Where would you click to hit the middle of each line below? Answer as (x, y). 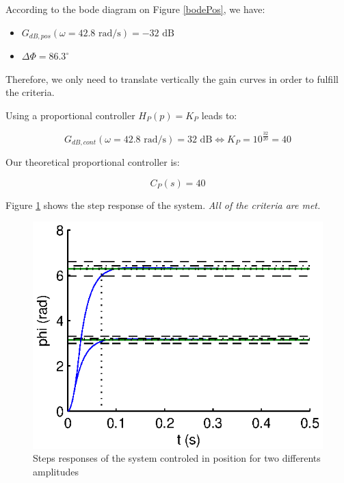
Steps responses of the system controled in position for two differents (177, 458)
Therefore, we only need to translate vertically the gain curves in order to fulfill (172, 78)
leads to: (219, 115)
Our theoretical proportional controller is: (93, 162)
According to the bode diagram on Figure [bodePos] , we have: (135, 9)
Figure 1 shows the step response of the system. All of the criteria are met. (163, 205)
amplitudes (56, 471)
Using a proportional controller (70, 115)
